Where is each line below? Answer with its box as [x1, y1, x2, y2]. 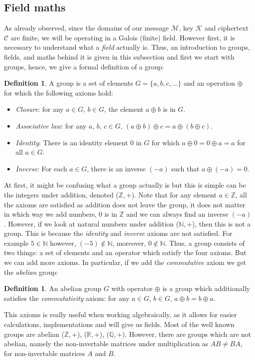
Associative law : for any [15, 120, 86, 131]
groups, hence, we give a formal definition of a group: [4, 61, 164, 71]
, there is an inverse [86, 163, 146, 173]
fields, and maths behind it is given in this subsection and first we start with [4, 51, 234, 62]
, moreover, [112, 237, 146, 248]
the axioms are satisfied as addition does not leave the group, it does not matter [4, 199, 246, 209]
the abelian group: [4, 266, 58, 277]
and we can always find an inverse [126, 209, 228, 219]
